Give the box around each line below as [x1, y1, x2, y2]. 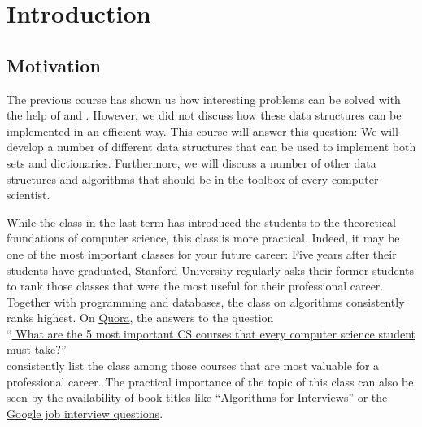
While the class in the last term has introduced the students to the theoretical [7, 213, 396, 230]
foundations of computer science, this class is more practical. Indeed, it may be [7, 229, 400, 246]
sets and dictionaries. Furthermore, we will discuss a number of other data [7, 154, 376, 171]
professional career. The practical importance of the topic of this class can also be [7, 373, 414, 390]
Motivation [7, 52, 101, 77]
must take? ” [7, 341, 67, 358]
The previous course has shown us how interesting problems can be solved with [7, 90, 401, 107]
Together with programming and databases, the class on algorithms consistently [7, 293, 405, 310]
